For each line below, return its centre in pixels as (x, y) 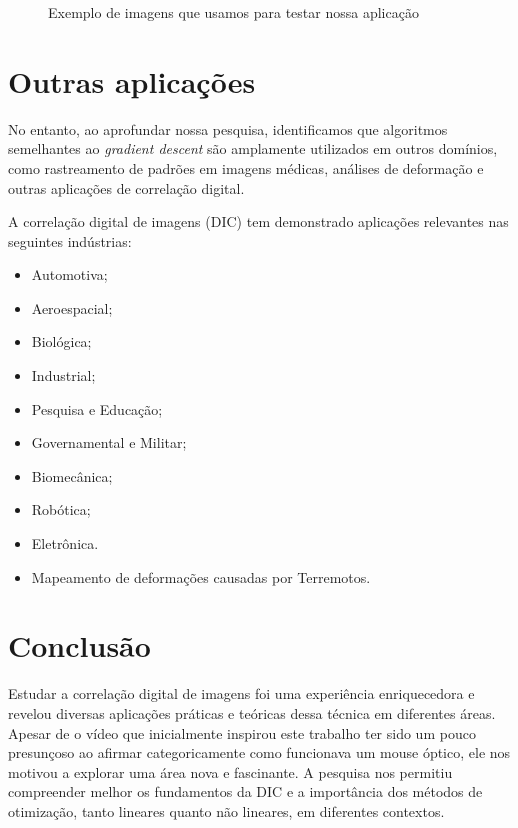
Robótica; (61, 509)
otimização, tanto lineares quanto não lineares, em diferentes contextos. (226, 810)
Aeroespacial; (72, 307)
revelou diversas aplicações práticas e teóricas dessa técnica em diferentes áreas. (252, 712)
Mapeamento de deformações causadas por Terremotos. (201, 576)
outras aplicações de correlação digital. (126, 187)
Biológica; (61, 341)
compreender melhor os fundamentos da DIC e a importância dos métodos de (245, 791)
